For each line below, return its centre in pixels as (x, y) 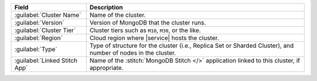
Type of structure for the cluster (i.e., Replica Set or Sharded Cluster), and (192, 45)
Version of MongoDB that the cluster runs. (148, 22)
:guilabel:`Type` (36, 49)
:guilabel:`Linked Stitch (46, 60)
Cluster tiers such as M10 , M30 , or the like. (145, 30)
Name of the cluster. (118, 15)
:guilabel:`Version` (39, 22)
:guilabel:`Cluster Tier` (45, 30)
